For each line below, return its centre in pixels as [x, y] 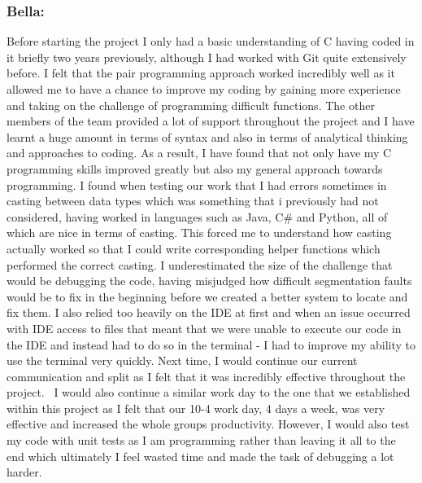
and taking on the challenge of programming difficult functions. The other [191, 105]
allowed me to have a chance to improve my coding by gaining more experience [204, 89]
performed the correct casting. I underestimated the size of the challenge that [200, 264]
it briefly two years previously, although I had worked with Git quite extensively [207, 57]
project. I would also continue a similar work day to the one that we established [209, 392]
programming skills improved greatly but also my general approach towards [195, 168]
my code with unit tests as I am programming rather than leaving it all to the [201, 440]
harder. [24, 472]
